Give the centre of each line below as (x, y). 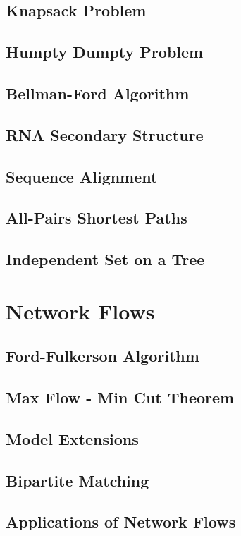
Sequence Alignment (82, 176)
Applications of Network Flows (121, 522)
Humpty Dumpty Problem (105, 52)
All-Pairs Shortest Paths (97, 218)
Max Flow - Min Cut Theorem (120, 397)
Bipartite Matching (78, 480)
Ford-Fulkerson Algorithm (103, 356)
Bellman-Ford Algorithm (98, 93)
